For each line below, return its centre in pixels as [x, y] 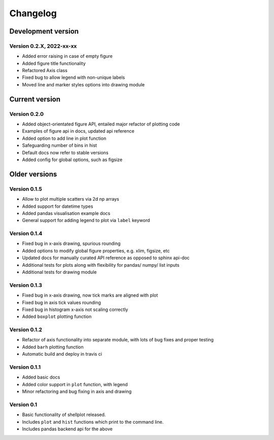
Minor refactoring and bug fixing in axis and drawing [77, 392]
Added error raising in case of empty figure [67, 56]
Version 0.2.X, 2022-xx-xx [43, 46]
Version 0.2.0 [27, 114]
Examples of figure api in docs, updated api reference [78, 131]
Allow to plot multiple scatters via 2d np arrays [71, 199]
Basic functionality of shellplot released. [64, 415]
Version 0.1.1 [25, 367]
